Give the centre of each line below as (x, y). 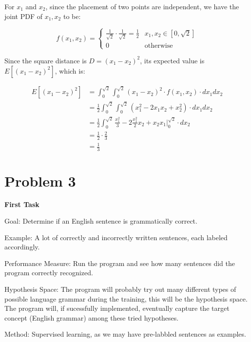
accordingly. (22, 247)
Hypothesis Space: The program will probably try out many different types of (120, 289)
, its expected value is (172, 60)
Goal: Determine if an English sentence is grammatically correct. (101, 221)
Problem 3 (40, 181)
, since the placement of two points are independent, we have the (142, 6)
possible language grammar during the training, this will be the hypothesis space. (126, 298)
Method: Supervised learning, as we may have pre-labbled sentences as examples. (125, 334)
